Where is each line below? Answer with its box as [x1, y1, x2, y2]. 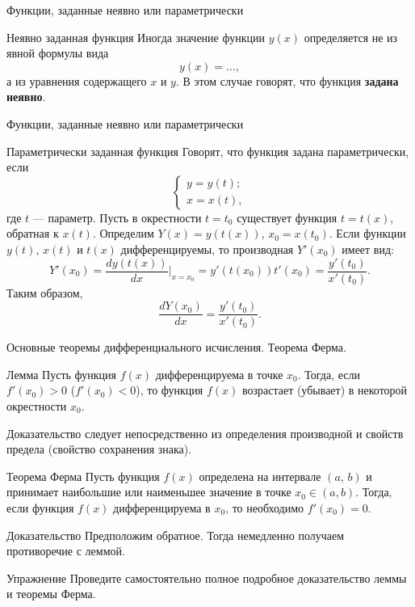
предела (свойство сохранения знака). [6, 440, 192, 457]
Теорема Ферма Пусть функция [6, 467, 160, 484]
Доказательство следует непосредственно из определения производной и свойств [6, 424, 404, 441]
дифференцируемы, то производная [120, 240, 294, 257]
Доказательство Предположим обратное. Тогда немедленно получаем [6, 526, 345, 543]
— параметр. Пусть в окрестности [32, 209, 202, 226]
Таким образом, [6, 284, 83, 301]
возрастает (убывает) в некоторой [241, 381, 408, 398]
